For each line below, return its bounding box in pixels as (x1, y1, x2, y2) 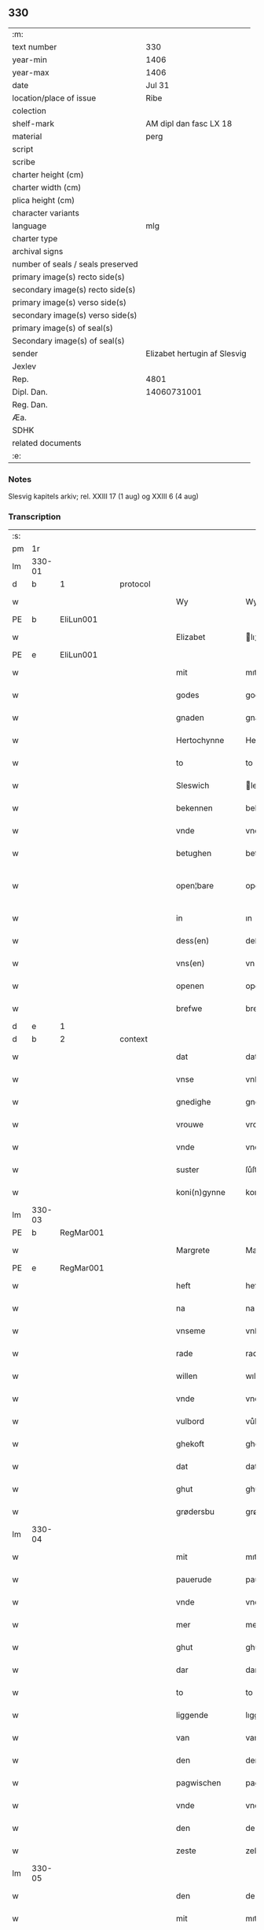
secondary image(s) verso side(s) (12, 310, 137, 321)
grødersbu (175, 1506, 214, 1517)
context (119, 1034, 148, 1045)
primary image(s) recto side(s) (12, 271, 126, 282)
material (12, 131, 42, 142)
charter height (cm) (12, 169, 84, 180)
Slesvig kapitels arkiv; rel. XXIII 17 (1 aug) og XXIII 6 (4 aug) (8, 491, 199, 502)
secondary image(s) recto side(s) (12, 284, 136, 295)
